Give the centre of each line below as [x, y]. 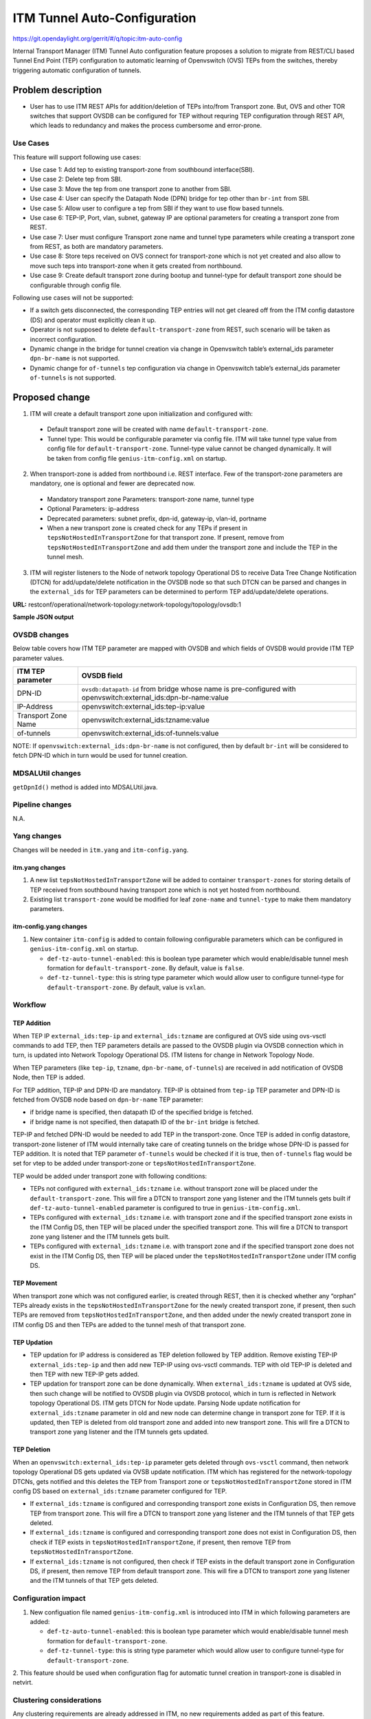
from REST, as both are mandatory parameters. [97, 247]
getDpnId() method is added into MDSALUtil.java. [85, 787]
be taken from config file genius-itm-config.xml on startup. [137, 458]
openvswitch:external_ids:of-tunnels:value [150, 733]
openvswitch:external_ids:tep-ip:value [143, 707]
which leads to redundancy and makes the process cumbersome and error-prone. [146, 125]
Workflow [30, 1005]
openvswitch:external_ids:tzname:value [145, 720]
